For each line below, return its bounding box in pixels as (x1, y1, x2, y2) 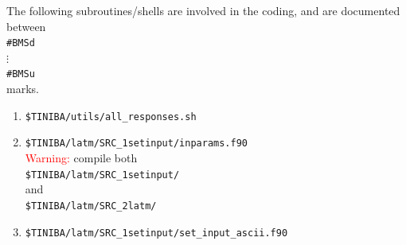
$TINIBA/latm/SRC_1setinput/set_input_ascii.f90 (25, 227, 288, 239)
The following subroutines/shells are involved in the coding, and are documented (6, 2, 400, 18)
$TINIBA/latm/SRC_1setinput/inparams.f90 (25, 138, 248, 150)
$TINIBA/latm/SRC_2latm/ (25, 200, 157, 212)
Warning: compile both (25, 150, 138, 165)
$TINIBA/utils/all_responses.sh (25, 111, 197, 122)
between (6, 17, 46, 34)
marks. (6, 80, 39, 97)
